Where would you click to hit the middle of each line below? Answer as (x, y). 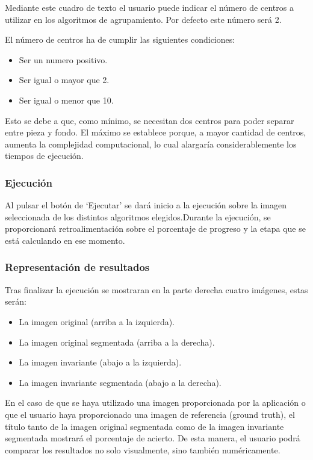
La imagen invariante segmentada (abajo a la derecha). (120, 382)
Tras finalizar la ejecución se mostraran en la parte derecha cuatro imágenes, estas (156, 289)
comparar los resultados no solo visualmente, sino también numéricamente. (143, 449)
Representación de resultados (77, 267)
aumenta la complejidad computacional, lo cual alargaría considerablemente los (151, 144)
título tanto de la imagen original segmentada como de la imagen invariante (144, 426)
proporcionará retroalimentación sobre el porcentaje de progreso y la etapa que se (155, 228)
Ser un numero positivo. (63, 59)
